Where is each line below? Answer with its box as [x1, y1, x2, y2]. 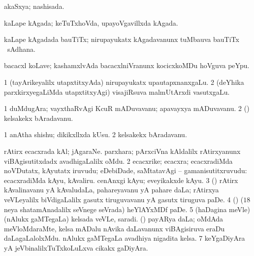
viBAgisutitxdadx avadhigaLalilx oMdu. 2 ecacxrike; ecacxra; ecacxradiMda [4, 155, 233, 166]
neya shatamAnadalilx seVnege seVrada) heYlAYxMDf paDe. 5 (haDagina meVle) [4, 204, 250, 214]
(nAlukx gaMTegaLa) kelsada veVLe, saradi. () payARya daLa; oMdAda [4, 214, 223, 224]
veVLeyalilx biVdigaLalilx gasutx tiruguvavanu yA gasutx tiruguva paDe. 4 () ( [4, 194, 244, 204]
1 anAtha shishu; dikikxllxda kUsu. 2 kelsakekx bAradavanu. [4, 129, 187, 140]
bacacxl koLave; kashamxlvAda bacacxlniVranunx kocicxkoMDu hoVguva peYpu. [4, 60, 250, 71]
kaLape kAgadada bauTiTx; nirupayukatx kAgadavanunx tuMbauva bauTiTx [4, 34, 239, 44]
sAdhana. [7, 43, 35, 54]
